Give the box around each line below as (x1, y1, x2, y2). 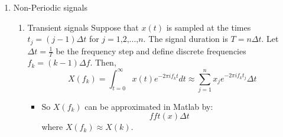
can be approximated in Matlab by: (84, 100, 213, 112)
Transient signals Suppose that (27, 21, 139, 33)
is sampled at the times (166, 21, 251, 33)
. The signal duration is (143, 32, 228, 45)
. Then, (90, 56, 116, 68)
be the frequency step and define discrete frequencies (56, 44, 246, 57)
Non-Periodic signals (13, 1, 88, 13)
